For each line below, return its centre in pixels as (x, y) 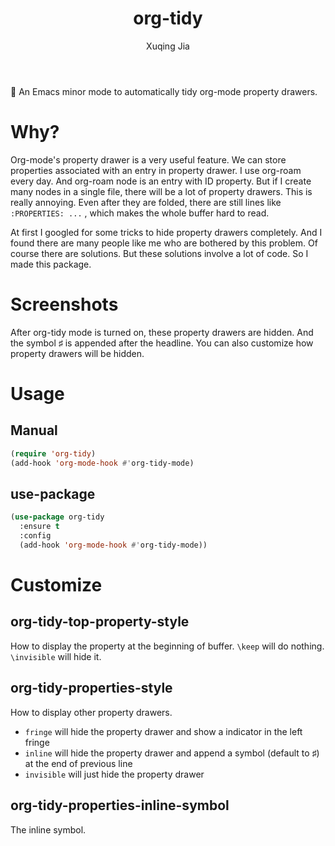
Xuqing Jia (168, 46)
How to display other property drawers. (91, 712)
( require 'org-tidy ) (53, 453)
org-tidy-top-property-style (100, 622)
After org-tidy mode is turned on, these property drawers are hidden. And (162, 332)
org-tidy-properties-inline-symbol (120, 805)
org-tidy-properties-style (91, 688)
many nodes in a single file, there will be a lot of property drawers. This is (161, 191)
